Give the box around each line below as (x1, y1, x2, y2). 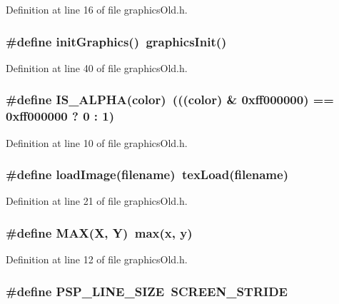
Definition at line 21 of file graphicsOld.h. (6, 193, 188, 208)
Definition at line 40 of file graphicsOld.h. (6, 60, 188, 75)
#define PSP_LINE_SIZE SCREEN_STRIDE (6, 282, 288, 300)
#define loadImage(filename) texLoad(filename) (6, 166, 288, 183)
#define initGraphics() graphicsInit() (6, 32, 227, 50)
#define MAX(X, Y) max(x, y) (6, 223, 193, 241)
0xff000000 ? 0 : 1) (6, 107, 115, 125)
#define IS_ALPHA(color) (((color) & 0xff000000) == (6, 91, 334, 108)
